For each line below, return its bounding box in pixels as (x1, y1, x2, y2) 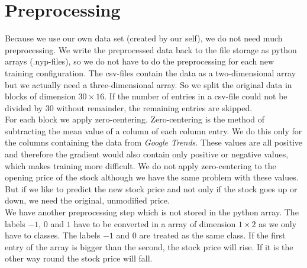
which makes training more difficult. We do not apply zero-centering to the (5, 159, 276, 172)
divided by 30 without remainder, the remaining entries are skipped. (5, 101, 253, 114)
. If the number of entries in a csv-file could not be (104, 90, 287, 102)
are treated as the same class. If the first (139, 229, 286, 241)
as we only (258, 217, 297, 230)
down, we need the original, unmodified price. (5, 194, 170, 206)
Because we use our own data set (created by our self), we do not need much (5, 32, 283, 44)
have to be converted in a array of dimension (73, 217, 236, 230)
